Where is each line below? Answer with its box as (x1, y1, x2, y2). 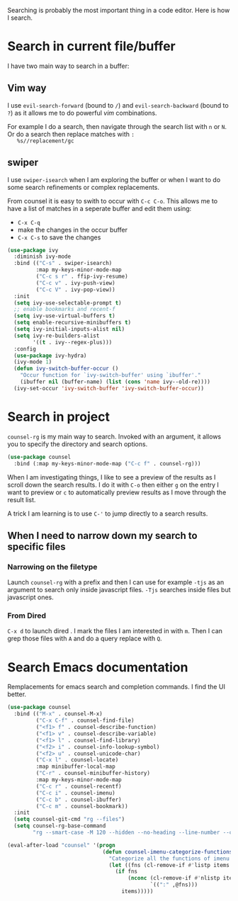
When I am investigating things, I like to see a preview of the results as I (7, 472, 216, 481)
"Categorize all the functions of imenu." (108, 855, 236, 862)
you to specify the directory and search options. (7, 439, 148, 448)
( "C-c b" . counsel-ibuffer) (35, 796, 122, 803)
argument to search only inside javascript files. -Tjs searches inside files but (7, 586, 232, 594)
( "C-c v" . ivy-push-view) (35, 279, 115, 286)
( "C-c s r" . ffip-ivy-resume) (35, 273, 129, 280)
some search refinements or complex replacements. (7, 183, 160, 191)
